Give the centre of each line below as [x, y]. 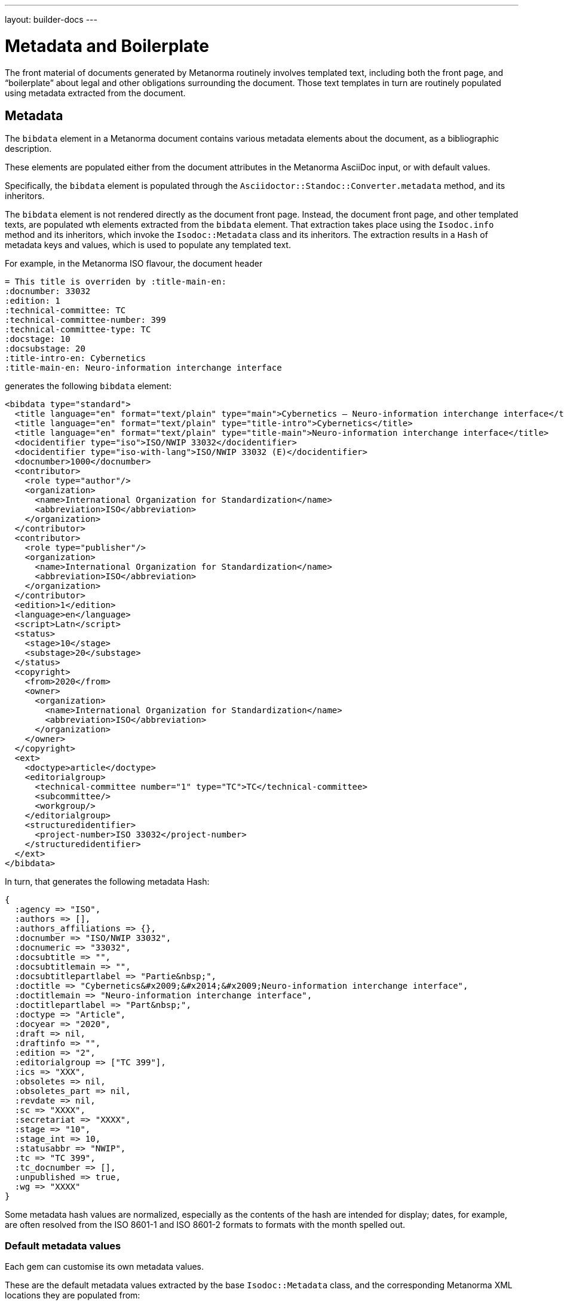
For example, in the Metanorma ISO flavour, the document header [134, 264]
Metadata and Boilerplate [107, 46]
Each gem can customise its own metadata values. [104, 1267]
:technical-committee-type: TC [78, 330]
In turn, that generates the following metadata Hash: [107, 882]
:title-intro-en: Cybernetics [76, 358]
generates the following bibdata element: [88, 386]
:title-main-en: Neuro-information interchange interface [143, 368]
